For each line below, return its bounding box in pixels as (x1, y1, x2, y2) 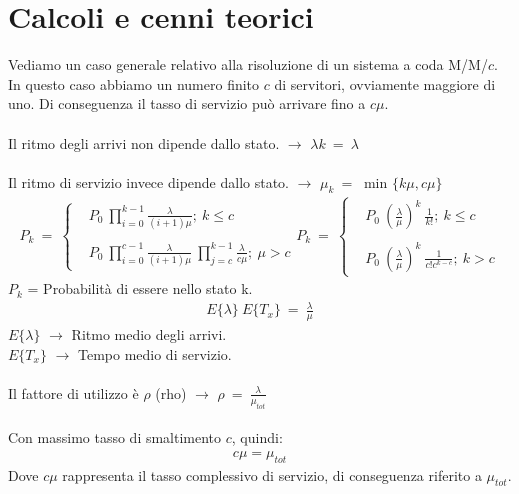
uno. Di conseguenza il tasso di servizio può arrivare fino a (8, 93, 366, 114)
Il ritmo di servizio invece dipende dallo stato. (8, 171, 290, 192)
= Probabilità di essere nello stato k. (27, 278, 253, 299)
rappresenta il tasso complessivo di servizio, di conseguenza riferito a (62, 464, 482, 485)
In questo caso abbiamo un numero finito (8, 73, 260, 94)
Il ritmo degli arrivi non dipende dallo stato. (8, 132, 280, 153)
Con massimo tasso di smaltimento (8, 427, 222, 448)
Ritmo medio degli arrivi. (71, 324, 227, 345)
